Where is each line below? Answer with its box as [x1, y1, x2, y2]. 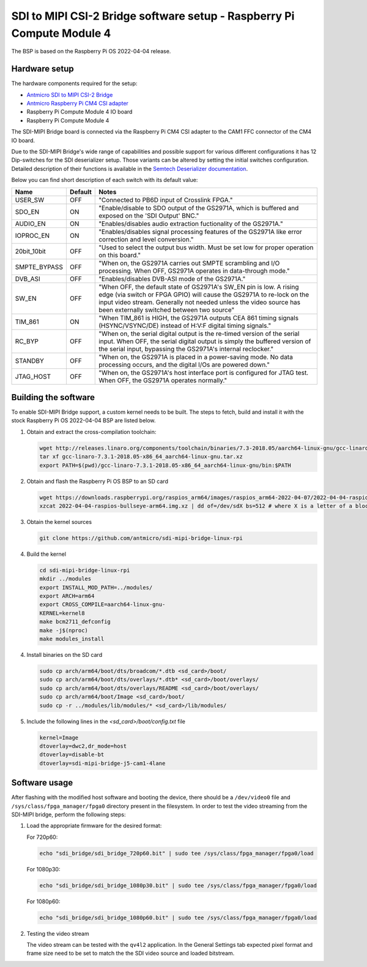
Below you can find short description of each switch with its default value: [11, 176, 198, 184]
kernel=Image [39, 734, 79, 741]
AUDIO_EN [15, 219, 46, 228]
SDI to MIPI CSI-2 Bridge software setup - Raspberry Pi [11, 9, 295, 23]
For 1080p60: [26, 898, 61, 905]
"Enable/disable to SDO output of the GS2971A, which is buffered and [98, 203, 299, 212]
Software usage [11, 778, 73, 788]
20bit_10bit [15, 247, 46, 256]
